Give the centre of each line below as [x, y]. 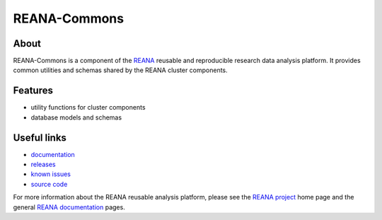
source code [49, 184]
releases [43, 164]
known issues [51, 174]
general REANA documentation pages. [69, 207]
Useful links [40, 138]
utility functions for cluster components [88, 108]
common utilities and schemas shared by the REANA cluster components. [120, 70]
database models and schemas [76, 117]
